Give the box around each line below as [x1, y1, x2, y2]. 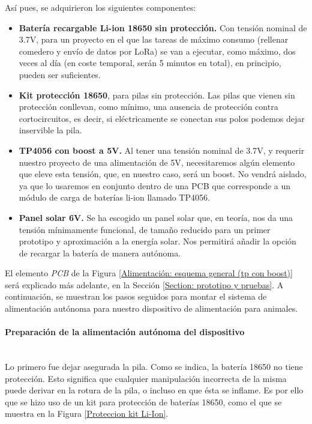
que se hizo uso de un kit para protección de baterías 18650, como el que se [5, 395, 282, 408]
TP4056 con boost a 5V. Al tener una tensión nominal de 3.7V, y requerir [19, 144, 305, 156]
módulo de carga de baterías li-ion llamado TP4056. [19, 191, 210, 204]
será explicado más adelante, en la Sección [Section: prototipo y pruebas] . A [5, 278, 284, 291]
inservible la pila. [19, 124, 82, 136]
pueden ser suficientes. [19, 68, 101, 80]
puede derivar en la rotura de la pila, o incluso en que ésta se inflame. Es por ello [5, 384, 304, 396]
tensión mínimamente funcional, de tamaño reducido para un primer [19, 223, 271, 235]
